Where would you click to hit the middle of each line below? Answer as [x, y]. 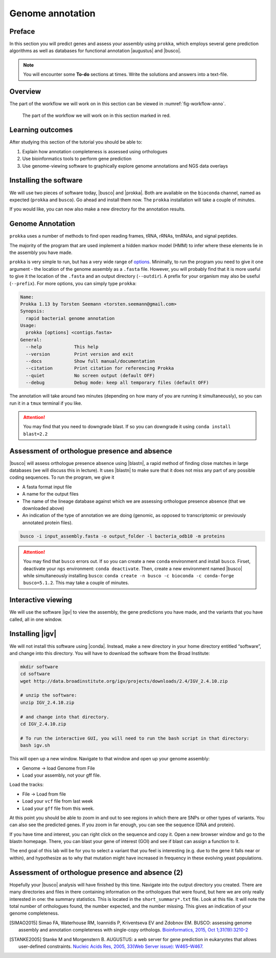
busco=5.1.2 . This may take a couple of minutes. [76, 583]
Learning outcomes [41, 130]
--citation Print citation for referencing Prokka [100, 368]
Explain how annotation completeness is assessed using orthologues [95, 151]
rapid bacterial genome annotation [70, 318]
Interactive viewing [41, 600]
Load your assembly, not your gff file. [62, 775]
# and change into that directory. [65, 717]
